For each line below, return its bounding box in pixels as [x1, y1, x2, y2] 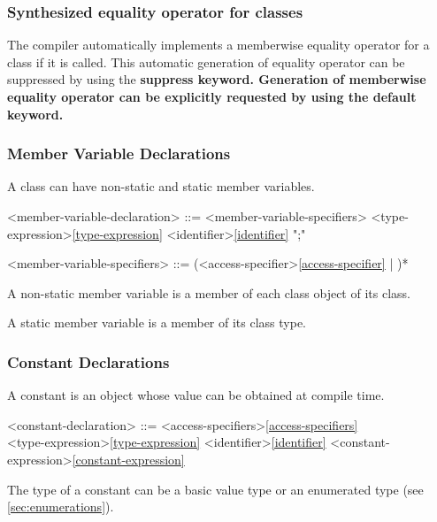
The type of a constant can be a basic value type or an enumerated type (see [7, 480, 424, 498]
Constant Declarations [7, 350, 170, 372]
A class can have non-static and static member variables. [7, 177, 315, 196]
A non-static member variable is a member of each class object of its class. [7, 283, 410, 302]
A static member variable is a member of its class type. [7, 313, 306, 332]
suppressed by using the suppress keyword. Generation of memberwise [7, 70, 426, 88]
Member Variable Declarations [7, 142, 231, 165]
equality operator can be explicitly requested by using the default [7, 88, 417, 105]
